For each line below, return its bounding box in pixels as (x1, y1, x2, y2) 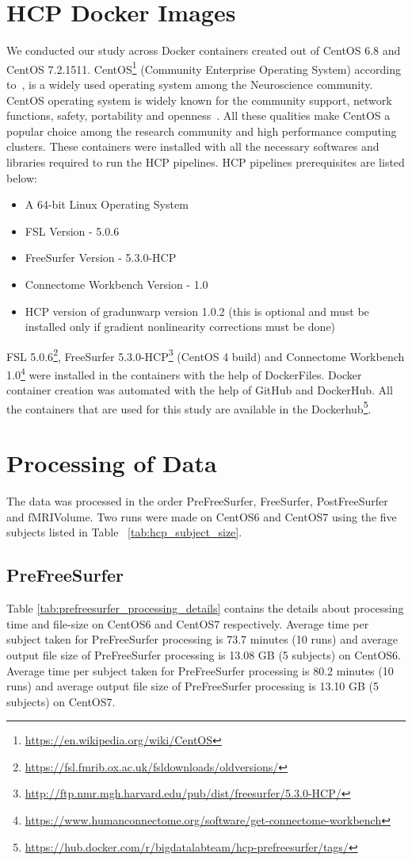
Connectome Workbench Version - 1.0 (25, 275, 208, 292)
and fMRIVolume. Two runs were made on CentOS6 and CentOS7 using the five (6, 508, 397, 525)
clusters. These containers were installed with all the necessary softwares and (6, 138, 380, 155)
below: (6, 169, 37, 186)
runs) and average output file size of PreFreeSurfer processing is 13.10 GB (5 (6, 678, 379, 694)
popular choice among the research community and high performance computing (6, 122, 397, 139)
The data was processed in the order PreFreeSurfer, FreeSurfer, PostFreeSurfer (6, 493, 388, 509)
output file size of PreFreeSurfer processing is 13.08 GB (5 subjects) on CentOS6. (6, 646, 401, 663)
